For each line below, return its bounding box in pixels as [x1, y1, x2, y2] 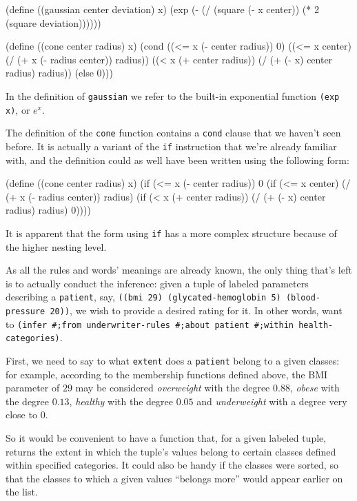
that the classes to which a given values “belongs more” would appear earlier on [6, 471, 343, 485]
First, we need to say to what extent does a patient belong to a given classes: [6, 354, 340, 368]
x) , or [6, 102, 30, 116]
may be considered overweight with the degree [75, 380, 270, 395]
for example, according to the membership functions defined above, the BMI [6, 367, 328, 381]
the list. [6, 484, 38, 499]
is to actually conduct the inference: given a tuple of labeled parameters [6, 276, 309, 290]
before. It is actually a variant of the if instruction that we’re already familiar [6, 139, 337, 153]
